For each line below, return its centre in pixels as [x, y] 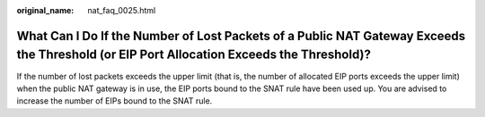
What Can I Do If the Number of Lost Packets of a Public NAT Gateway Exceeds [241, 36]
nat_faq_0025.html [122, 10]
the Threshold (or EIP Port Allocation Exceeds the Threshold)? [194, 55]
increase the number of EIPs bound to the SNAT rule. [115, 101]
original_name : [45, 10]
